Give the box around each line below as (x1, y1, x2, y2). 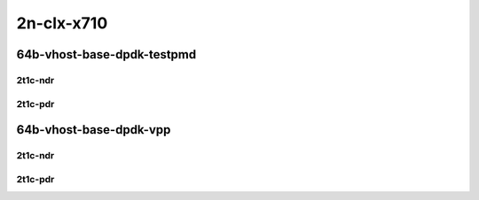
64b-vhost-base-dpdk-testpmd (16, 47, 197, 62)
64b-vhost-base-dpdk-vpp (16, 122, 171, 137)
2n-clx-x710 (16, 13, 108, 33)
